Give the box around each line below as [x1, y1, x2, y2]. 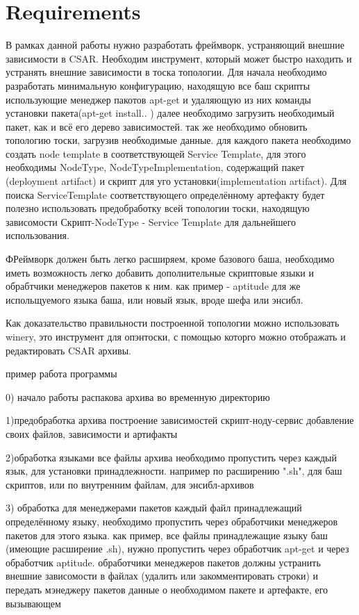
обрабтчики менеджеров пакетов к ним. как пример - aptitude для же [6, 279, 301, 293]
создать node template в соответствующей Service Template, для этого [6, 146, 306, 161]
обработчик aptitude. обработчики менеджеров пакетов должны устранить [6, 555, 321, 569]
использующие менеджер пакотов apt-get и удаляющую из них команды [6, 92, 312, 106]
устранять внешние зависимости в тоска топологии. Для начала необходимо [6, 65, 327, 79]
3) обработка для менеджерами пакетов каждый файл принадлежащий [6, 500, 302, 515]
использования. [6, 228, 69, 243]
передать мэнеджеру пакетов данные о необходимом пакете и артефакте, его [6, 582, 328, 596]
